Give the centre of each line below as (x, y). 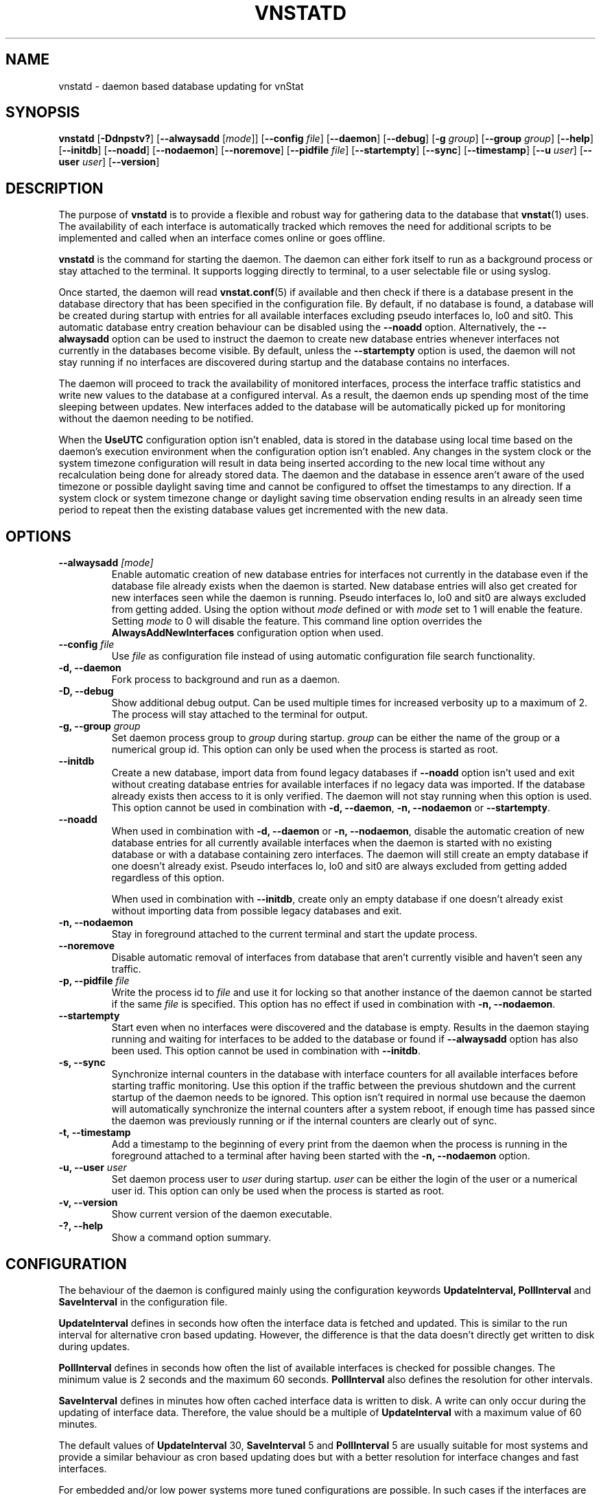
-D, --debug (86, 691)
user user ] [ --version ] (109, 162)
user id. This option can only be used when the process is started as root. (278, 1191)
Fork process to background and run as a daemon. (226, 680)
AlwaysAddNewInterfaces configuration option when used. (248, 633)
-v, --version (88, 1203)
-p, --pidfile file (94, 981)
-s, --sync (82, 1063)
